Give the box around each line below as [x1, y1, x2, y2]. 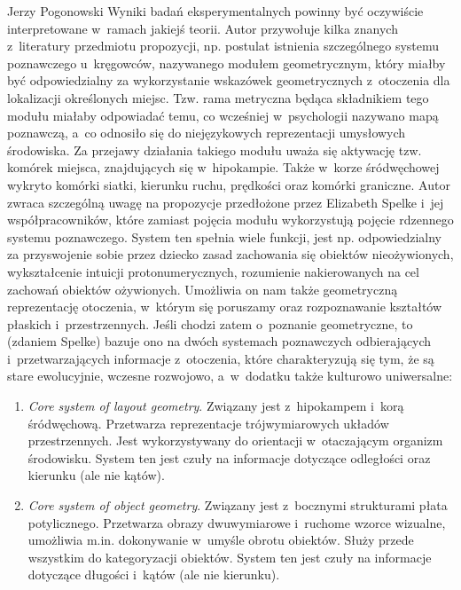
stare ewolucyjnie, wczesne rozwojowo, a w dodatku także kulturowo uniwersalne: [7, 366, 453, 385]
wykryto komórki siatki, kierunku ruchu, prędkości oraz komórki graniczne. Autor [7, 175, 450, 193]
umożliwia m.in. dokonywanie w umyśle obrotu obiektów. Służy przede [27, 531, 414, 549]
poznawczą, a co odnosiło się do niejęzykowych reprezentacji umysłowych [7, 123, 406, 142]
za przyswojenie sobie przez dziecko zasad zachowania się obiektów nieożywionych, [7, 245, 454, 264]
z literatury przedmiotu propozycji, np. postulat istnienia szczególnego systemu [7, 36, 440, 55]
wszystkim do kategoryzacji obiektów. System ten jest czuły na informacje [27, 547, 432, 566]
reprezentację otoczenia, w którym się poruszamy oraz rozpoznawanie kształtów [7, 297, 442, 316]
